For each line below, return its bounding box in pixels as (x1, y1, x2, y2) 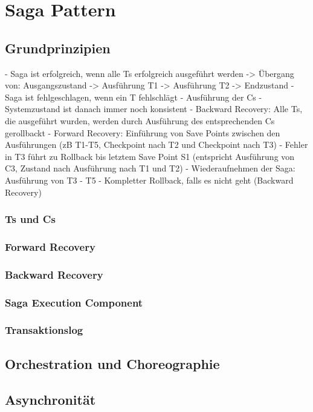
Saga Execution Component (5, 294, 143, 310)
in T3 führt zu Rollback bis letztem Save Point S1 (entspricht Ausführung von (5, 150, 295, 162)
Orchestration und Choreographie (5, 354, 220, 373)
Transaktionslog (5, 322, 83, 337)
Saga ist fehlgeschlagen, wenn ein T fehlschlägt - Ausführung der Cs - (5, 90, 262, 103)
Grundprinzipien (5, 38, 111, 57)
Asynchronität (5, 390, 96, 408)
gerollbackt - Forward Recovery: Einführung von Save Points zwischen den (5, 126, 280, 139)
